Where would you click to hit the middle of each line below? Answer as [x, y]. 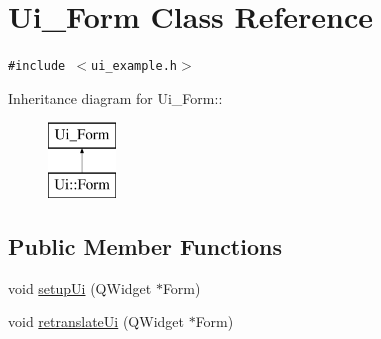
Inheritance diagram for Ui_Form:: [115, 97]
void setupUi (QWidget [80, 287]
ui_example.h [134, 66]
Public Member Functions [145, 245]
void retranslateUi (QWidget [96, 321]
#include [37, 66]
